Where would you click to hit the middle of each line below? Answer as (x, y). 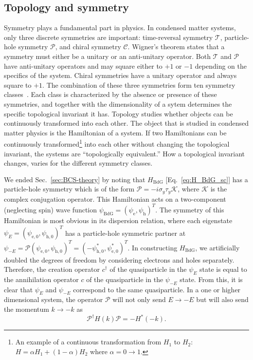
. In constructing (153, 247)
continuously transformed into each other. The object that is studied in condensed (126, 123)
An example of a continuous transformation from (88, 342)
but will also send (222, 299)
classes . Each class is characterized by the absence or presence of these (110, 94)
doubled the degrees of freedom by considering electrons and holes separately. (119, 259)
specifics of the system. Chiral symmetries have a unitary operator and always (120, 75)
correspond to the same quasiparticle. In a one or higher (157, 289)
